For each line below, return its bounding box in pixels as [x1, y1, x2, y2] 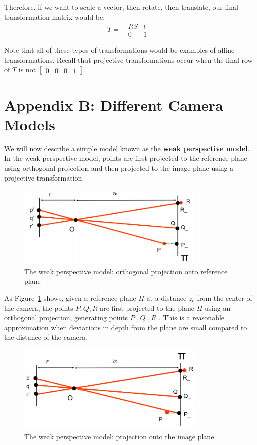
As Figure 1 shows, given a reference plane [4, 292, 136, 303]
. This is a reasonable [158, 312, 225, 323]
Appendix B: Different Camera [4, 94, 223, 115]
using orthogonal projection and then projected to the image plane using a [4, 162, 234, 173]
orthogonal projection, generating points [4, 312, 128, 323]
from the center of [197, 292, 252, 303]
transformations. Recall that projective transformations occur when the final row [4, 54, 253, 65]
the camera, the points [4, 302, 73, 313]
